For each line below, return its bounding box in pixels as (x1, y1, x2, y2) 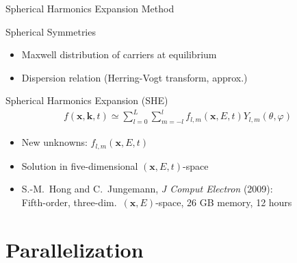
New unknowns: (21, 135, 88, 149)
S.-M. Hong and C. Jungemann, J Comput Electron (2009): (21, 181, 273, 196)
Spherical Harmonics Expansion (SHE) (5, 93, 168, 108)
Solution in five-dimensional (21, 158, 138, 173)
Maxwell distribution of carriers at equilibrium (21, 47, 217, 62)
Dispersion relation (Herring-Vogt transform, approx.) (21, 70, 248, 84)
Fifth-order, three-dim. (21, 195, 117, 209)
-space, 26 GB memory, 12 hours (155, 195, 292, 209)
